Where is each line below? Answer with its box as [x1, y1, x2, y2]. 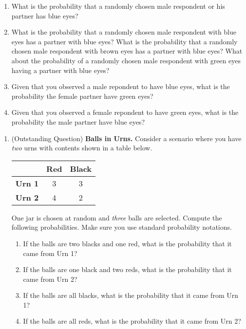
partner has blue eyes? [11, 10, 78, 20]
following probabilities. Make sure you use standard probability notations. [11, 222, 232, 232]
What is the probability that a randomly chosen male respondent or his [11, 1, 225, 11]
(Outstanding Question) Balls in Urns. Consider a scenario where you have [11, 133, 242, 143]
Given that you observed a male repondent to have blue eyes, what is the [11, 81, 230, 91]
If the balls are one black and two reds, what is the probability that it [23, 264, 232, 274]
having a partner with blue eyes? [11, 65, 110, 75]
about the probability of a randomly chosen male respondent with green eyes [11, 55, 241, 65]
